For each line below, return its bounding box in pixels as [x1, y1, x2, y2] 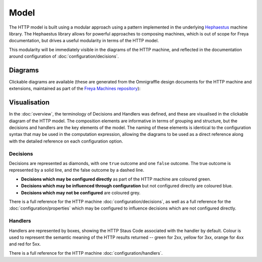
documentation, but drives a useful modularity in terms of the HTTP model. [9, 38, 159, 44]
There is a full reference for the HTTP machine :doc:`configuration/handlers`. [9, 250, 163, 256]
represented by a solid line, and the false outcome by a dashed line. [9, 167, 145, 173]
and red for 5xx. [9, 241, 41, 247]
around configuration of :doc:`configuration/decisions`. [9, 53, 119, 59]
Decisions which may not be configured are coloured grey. [21, 190, 141, 196]
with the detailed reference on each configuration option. [9, 138, 123, 144]
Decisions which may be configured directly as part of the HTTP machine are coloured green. [21, 176, 211, 182]
